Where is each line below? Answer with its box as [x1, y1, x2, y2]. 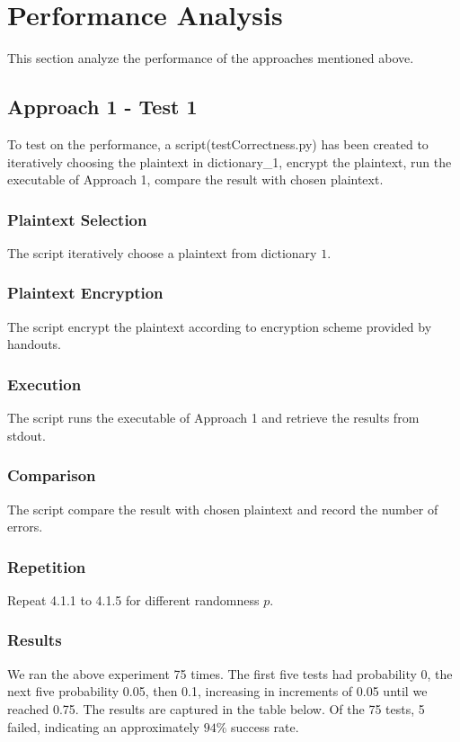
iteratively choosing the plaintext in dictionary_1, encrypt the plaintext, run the [7, 152, 452, 171]
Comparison [7, 464, 96, 487]
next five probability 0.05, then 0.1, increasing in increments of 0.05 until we [7, 682, 428, 701]
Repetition [7, 555, 86, 577]
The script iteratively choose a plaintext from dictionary [7, 243, 317, 262]
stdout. [7, 425, 46, 444]
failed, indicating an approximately [7, 717, 199, 736]
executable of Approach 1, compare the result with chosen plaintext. [7, 170, 384, 189]
